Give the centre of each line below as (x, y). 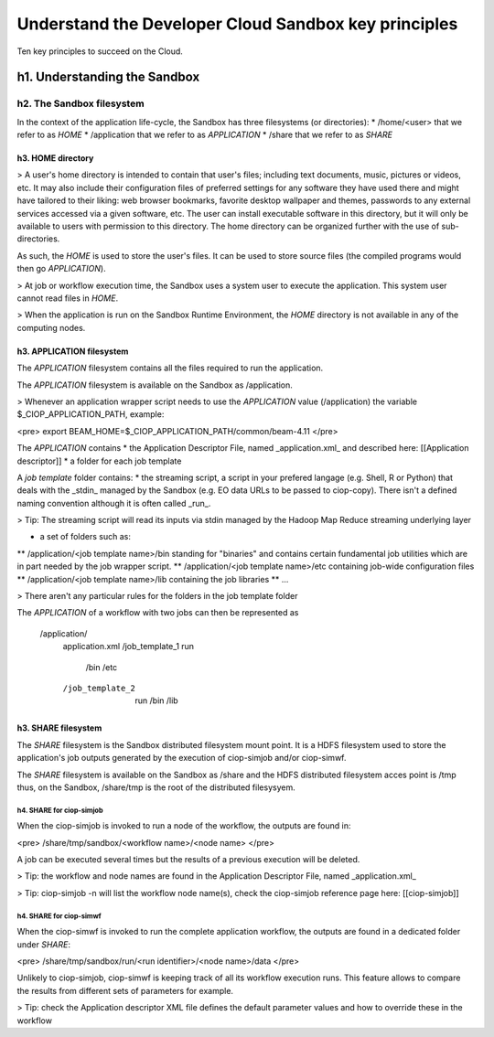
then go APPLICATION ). (61, 269)
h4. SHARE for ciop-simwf (59, 916)
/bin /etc (102, 667)
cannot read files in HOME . (68, 298)
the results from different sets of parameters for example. (125, 990)
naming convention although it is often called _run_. (114, 503)
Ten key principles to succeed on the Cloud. (100, 51)
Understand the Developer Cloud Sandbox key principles (237, 24)
